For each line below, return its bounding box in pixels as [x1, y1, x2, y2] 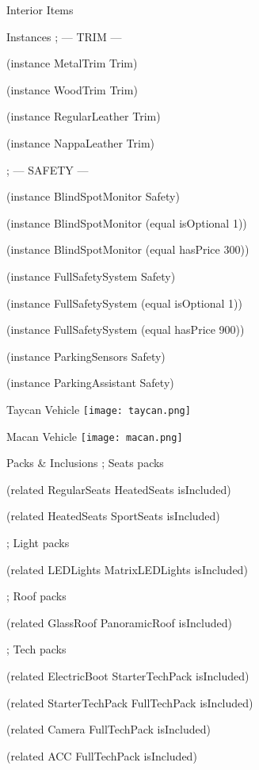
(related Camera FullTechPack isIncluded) [6, 721, 211, 737]
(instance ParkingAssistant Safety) [6, 374, 174, 391]
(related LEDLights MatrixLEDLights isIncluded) [6, 561, 248, 577]
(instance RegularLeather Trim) [6, 108, 161, 125]
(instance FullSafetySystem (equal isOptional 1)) [6, 294, 242, 311]
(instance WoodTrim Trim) [6, 81, 138, 98]
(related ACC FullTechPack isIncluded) [6, 747, 197, 764]
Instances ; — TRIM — [6, 28, 122, 44]
